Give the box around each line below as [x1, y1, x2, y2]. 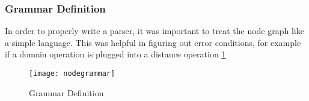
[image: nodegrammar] [29, 69, 115, 78]
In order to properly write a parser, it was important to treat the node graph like [5, 25, 304, 37]
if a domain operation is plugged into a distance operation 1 [5, 48, 226, 60]
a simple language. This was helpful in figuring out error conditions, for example [5, 36, 301, 48]
